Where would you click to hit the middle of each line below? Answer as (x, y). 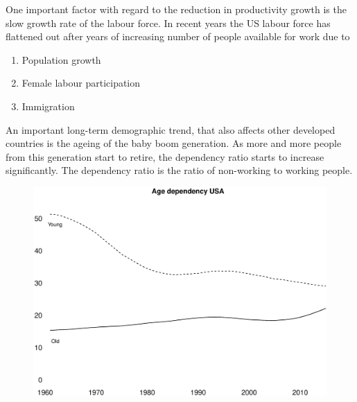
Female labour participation (81, 83)
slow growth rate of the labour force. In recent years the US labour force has (168, 23)
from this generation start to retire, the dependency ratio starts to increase (165, 156)
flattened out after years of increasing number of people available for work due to (178, 36)
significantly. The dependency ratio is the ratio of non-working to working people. (179, 170)
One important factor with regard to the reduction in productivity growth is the (176, 9)
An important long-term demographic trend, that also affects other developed (171, 129)
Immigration (48, 106)
